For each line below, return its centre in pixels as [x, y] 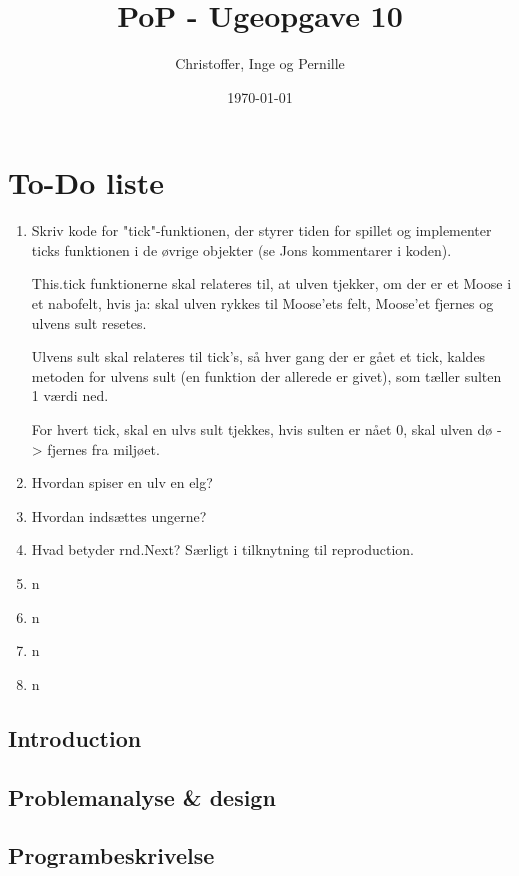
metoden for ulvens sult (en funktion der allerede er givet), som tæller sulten [266, 375]
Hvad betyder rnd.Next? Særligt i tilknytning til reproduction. [222, 549]
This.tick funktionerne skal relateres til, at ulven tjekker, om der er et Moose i [271, 283]
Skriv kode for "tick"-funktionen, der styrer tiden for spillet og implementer [261, 230]
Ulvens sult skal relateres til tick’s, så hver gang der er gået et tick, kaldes [258, 356]
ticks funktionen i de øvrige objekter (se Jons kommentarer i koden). [241, 249]
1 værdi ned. [70, 395]
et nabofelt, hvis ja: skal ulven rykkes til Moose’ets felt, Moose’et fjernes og [262, 303]
